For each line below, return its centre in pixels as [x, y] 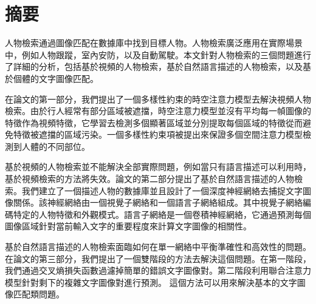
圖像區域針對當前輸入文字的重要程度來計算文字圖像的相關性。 [128, 226]
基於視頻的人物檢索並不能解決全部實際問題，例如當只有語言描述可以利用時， [158, 167]
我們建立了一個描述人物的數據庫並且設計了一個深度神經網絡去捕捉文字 [162, 190]
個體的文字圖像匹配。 [56, 78]
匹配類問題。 [39, 294]
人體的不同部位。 [56, 146]
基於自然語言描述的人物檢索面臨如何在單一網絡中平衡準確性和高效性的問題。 [158, 247]
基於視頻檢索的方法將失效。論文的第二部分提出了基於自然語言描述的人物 [149, 179]
